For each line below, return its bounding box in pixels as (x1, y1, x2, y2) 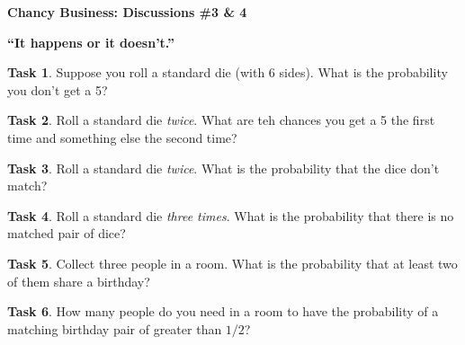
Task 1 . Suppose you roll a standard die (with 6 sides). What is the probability (7, 63, 448, 82)
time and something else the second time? (7, 128, 237, 146)
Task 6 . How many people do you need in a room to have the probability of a (7, 302, 439, 321)
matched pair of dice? (7, 224, 126, 243)
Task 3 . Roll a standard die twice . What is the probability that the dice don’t (7, 158, 440, 177)
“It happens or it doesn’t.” (7, 32, 175, 51)
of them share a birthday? (7, 271, 150, 290)
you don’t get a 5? (7, 80, 108, 99)
